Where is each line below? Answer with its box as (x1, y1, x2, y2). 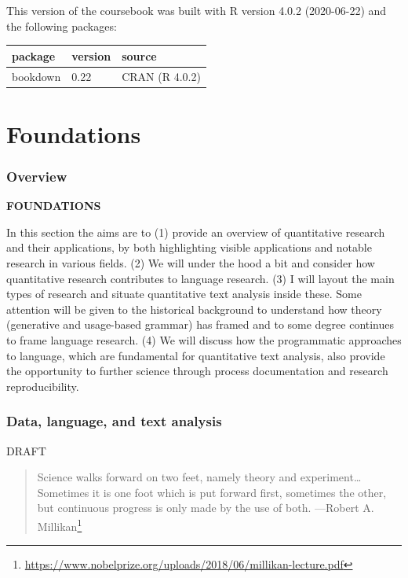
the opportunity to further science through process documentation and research (6, 363, 388, 379)
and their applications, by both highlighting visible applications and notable (6, 239, 372, 256)
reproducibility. (6, 377, 79, 394)
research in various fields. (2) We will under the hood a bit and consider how (6, 255, 375, 271)
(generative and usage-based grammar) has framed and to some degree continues (6, 316, 395, 333)
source (122, 47, 157, 64)
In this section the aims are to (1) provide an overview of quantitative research (6, 223, 385, 240)
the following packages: (6, 17, 117, 34)
